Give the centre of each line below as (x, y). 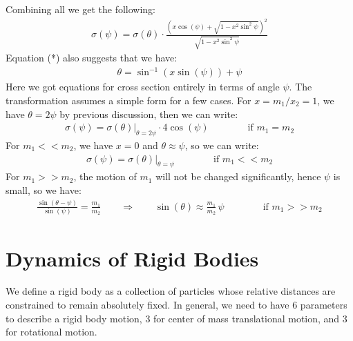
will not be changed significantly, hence (238, 176)
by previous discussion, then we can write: (149, 114)
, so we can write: (222, 145)
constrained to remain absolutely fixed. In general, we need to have (147, 305)
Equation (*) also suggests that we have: (92, 58)
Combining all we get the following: (80, 9)
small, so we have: (44, 189)
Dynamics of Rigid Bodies (132, 258)
